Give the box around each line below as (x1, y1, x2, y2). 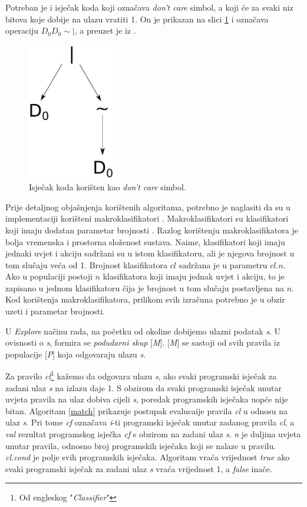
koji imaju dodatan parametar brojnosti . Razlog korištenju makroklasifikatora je (5, 223, 298, 236)
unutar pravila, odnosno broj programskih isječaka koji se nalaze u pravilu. (5, 439, 276, 451)
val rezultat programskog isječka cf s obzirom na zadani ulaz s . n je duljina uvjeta (5, 428, 301, 440)
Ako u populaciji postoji (5, 270, 93, 282)
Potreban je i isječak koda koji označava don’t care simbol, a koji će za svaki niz (5, 1, 293, 13)
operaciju (5, 24, 39, 37)
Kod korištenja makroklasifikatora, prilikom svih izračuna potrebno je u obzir (5, 293, 285, 305)
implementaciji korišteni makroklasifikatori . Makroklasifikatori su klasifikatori (5, 212, 289, 225)
